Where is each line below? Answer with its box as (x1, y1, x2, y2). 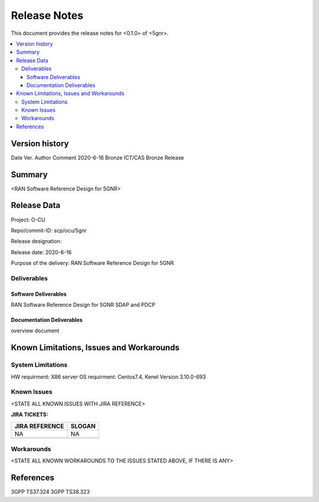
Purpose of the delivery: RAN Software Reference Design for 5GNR (11, 260, 174, 267)
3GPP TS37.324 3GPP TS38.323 (11, 488, 90, 495)
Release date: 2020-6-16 (11, 248, 72, 255)
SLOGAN (70, 422, 96, 430)
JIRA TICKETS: (11, 411, 48, 418)
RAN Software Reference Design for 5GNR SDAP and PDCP (11, 302, 156, 309)
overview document (11, 327, 60, 334)
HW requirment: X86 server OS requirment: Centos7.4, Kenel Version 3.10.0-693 (11, 373, 206, 380)
